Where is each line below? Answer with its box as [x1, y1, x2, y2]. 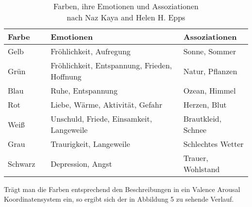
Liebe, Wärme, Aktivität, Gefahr [50, 99, 162, 110]
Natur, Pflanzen [183, 65, 237, 77]
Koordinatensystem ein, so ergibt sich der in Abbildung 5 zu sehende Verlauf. [4, 193, 234, 204]
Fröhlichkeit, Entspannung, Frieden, [50, 60, 172, 71]
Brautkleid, [183, 113, 221, 124]
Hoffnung [50, 71, 82, 82]
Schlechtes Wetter [183, 138, 244, 149]
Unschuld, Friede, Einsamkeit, [50, 113, 152, 124]
